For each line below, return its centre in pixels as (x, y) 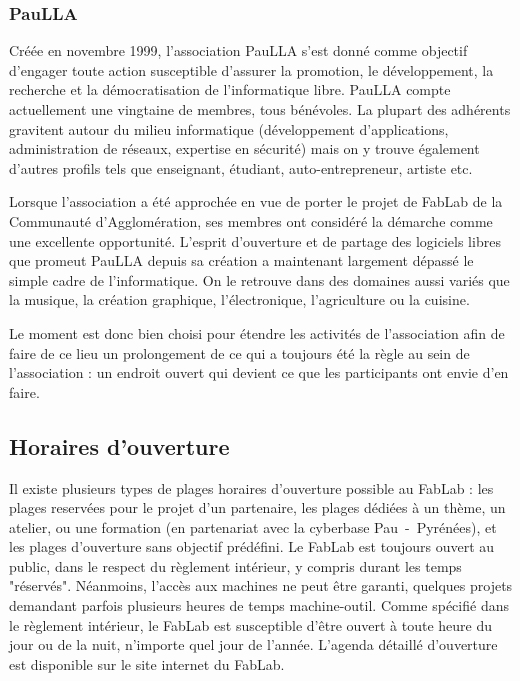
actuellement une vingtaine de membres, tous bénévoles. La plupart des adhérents (260, 109)
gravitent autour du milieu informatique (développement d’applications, (229, 128)
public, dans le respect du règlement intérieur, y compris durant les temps (235, 565)
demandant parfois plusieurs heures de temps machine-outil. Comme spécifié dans (259, 605)
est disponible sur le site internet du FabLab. (147, 663)
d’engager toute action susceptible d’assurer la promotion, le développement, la (251, 69)
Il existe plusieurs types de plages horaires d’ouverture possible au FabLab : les (251, 487)
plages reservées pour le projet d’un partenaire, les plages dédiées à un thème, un (257, 507)
